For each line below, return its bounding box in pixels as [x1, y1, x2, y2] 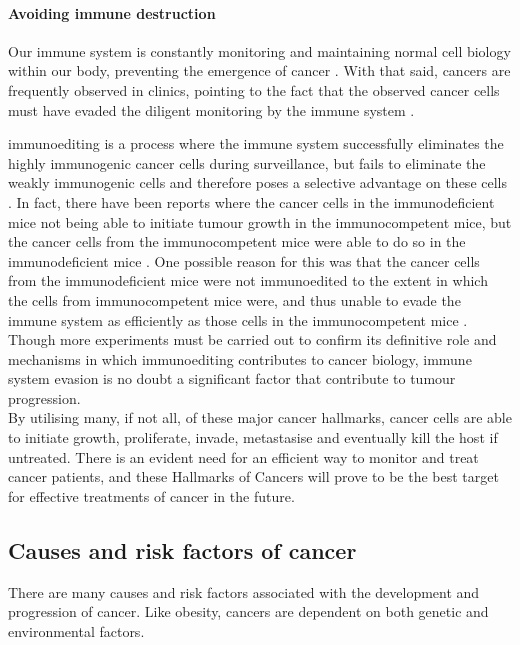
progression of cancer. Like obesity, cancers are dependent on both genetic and [8, 601, 489, 622]
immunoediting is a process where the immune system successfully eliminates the [8, 133, 504, 154]
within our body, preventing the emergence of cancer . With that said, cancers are [8, 60, 511, 81]
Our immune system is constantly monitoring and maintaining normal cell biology [8, 40, 511, 61]
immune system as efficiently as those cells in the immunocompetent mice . [8, 309, 468, 330]
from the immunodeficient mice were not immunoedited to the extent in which [8, 270, 488, 291]
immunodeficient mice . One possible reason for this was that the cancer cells [8, 250, 480, 271]
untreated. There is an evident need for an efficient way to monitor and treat [8, 446, 479, 467]
